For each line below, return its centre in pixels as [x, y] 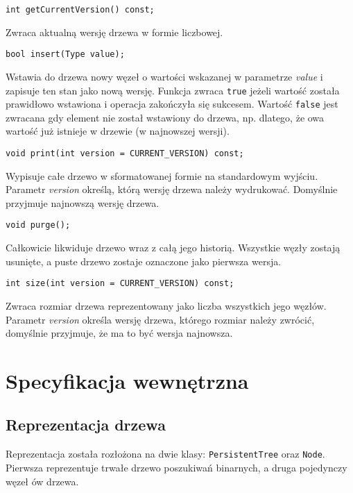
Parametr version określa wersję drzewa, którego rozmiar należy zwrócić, [160, 319]
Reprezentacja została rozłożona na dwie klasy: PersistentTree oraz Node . [165, 454]
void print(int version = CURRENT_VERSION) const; [125, 153]
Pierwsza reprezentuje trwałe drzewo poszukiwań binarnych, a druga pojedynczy [176, 467]
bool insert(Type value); [65, 55]
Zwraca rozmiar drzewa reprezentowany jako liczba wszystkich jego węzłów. [166, 305]
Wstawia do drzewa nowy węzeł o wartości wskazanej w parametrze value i [164, 76]
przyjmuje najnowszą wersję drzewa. [83, 202]
